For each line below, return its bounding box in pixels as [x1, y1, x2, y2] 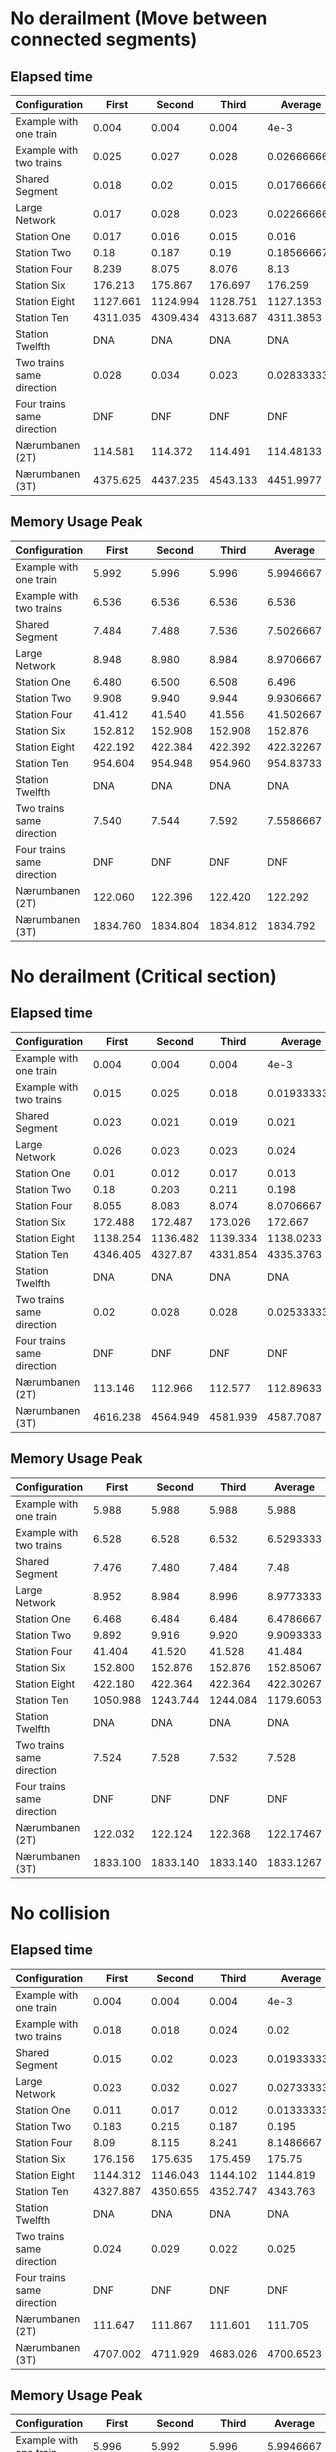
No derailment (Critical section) [10, 965, 277, 987]
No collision [10, 1902, 111, 1924]
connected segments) [10, 28, 198, 51]
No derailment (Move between [10, 7, 268, 30]
